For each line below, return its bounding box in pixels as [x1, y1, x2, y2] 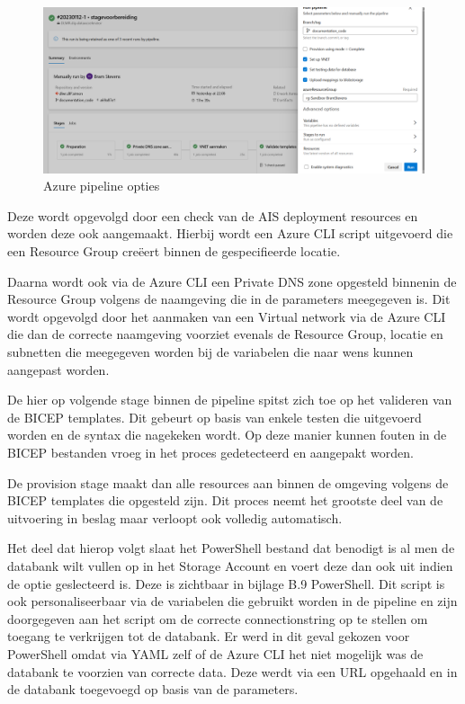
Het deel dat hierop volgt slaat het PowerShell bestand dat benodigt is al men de [7, 539, 455, 557]
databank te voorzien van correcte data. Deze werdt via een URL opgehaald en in [7, 662, 458, 681]
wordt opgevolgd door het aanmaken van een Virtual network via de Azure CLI [7, 307, 446, 325]
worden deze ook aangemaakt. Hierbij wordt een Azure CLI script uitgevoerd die [7, 224, 453, 243]
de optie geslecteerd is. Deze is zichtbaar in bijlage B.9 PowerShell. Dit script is [7, 574, 445, 593]
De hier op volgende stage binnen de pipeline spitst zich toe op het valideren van [7, 390, 452, 409]
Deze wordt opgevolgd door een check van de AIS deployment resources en [7, 206, 418, 225]
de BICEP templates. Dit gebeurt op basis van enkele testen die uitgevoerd [7, 407, 422, 426]
